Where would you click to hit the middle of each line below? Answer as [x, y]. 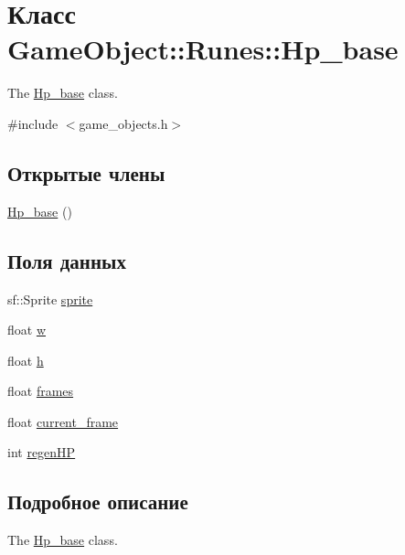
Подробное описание [98, 502]
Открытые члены [86, 172]
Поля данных [67, 260]
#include [33, 123]
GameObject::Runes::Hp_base [203, 49]
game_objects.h [123, 123]
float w [27, 330]
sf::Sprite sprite [50, 299]
